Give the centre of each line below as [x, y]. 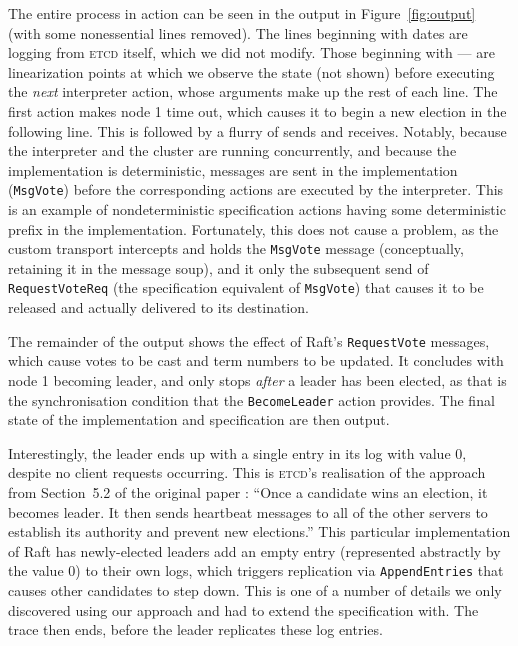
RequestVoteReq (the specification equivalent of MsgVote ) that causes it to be [246, 287]
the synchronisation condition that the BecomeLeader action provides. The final [251, 399]
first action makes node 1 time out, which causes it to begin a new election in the [257, 110]
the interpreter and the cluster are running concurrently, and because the [232, 150]
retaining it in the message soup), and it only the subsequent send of [218, 267]
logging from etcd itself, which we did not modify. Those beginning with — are [251, 52]
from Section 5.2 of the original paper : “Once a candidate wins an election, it [248, 491]
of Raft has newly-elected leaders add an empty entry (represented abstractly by [254, 550]
